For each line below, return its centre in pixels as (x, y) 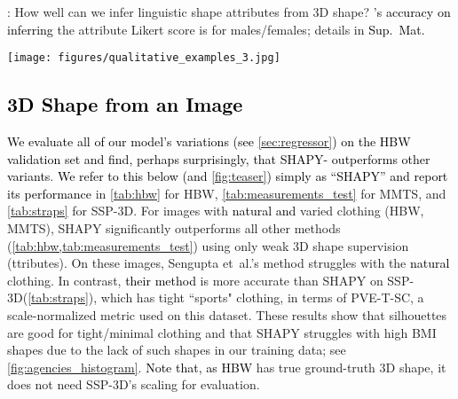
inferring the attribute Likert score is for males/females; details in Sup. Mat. (216, 29)
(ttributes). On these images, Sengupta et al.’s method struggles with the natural (229, 263)
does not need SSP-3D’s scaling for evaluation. (134, 384)
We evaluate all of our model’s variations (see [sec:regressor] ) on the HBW (209, 141)
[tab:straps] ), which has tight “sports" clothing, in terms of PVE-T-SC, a (226, 297)
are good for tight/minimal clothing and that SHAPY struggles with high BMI (222, 332)
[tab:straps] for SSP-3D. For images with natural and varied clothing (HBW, (216, 211)
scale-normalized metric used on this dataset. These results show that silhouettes (227, 314)
